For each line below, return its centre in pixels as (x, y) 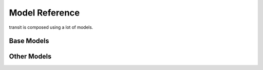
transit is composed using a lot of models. (51, 27)
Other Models (30, 57)
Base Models (29, 41)
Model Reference (44, 13)
